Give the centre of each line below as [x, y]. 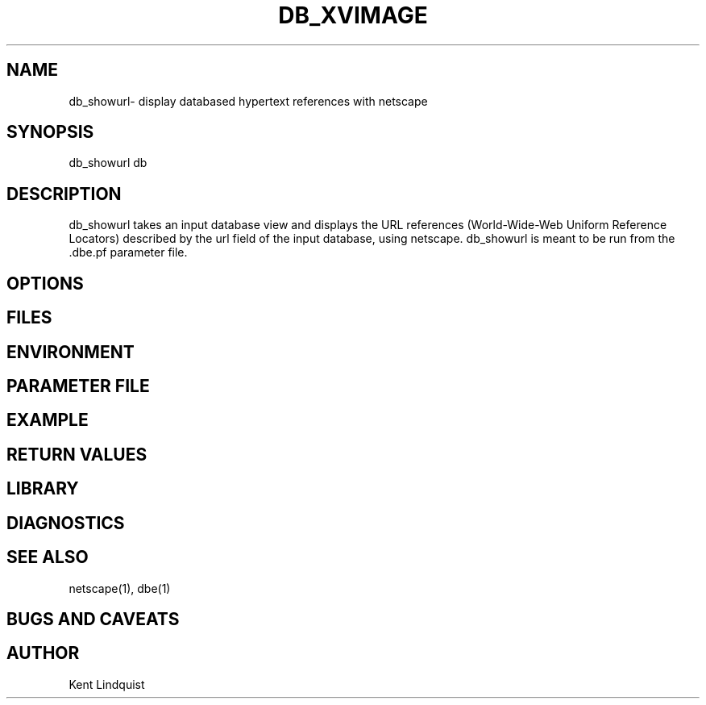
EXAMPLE [48, 420]
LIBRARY [43, 489]
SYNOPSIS [50, 132]
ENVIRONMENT [71, 352]
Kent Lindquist [107, 684]
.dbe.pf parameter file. [128, 252]
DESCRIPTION [64, 194]
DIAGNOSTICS [66, 523]
